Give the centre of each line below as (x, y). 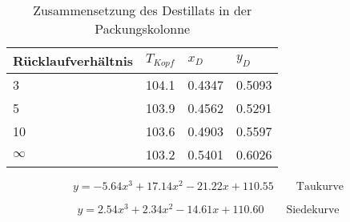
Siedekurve (313, 210)
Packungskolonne (143, 28)
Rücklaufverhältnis (73, 61)
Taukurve (320, 187)
